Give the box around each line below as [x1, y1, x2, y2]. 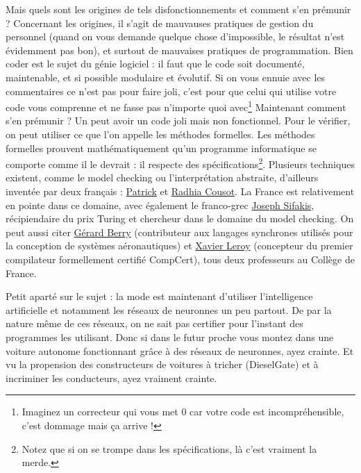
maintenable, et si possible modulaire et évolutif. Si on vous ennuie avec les [6, 69, 326, 84]
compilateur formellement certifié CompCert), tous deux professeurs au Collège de [6, 252, 355, 266]
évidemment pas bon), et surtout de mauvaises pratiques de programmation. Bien [6, 42, 353, 57]
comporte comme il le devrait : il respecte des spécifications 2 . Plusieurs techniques [6, 155, 355, 171]
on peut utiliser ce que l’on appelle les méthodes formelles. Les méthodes [6, 127, 315, 141]
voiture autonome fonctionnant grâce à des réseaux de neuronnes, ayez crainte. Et [6, 343, 354, 358]
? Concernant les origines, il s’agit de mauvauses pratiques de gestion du [6, 15, 314, 30]
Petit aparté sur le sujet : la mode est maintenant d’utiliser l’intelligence [6, 289, 313, 304]
